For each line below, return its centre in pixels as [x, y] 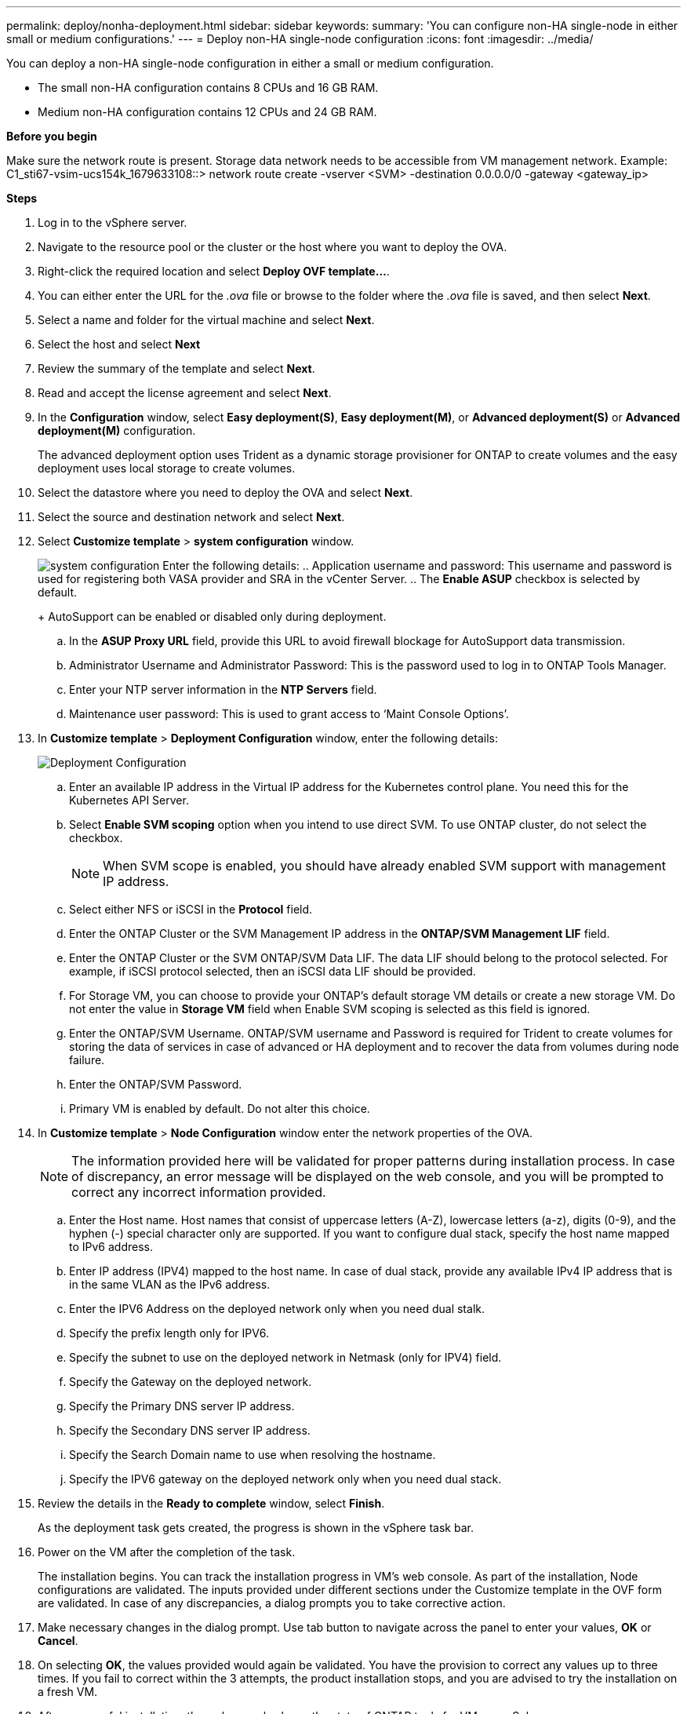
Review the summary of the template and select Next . [176, 368]
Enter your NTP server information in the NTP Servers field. [223, 689]
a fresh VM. [68, 1692]
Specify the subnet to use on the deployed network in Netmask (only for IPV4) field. [285, 1357]
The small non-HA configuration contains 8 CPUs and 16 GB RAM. [208, 88]
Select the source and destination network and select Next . [191, 517]
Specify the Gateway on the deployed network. [191, 1382]
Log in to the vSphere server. [113, 222]
